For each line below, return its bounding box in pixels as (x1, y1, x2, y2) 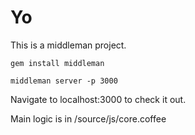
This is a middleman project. (10, 39, 127, 51)
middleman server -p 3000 (10, 76, 118, 86)
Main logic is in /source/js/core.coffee (10, 112, 167, 125)
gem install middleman (10, 58, 105, 68)
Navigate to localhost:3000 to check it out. (10, 93, 187, 105)
